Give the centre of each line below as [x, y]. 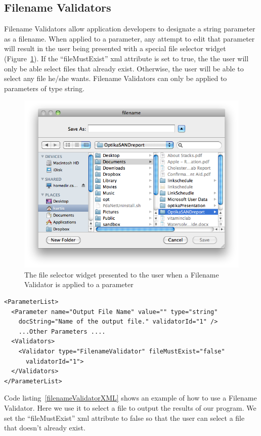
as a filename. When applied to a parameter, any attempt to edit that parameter [129, 38]
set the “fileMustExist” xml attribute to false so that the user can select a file [124, 418]
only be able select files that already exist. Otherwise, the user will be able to [124, 68]
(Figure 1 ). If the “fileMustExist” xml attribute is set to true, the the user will [126, 58]
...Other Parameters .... [62, 331]
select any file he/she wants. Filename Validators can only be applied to [116, 78]
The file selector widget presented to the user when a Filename [122, 274]
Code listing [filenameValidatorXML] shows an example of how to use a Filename [130, 398]
